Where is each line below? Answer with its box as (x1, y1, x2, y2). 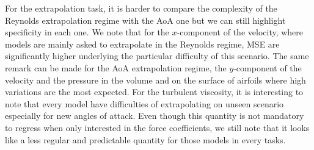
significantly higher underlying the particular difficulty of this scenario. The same (5, 49, 309, 62)
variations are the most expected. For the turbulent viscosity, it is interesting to (5, 85, 304, 98)
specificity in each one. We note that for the (5, 26, 169, 38)
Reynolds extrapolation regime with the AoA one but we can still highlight (5, 13, 286, 26)
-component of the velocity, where (177, 26, 304, 38)
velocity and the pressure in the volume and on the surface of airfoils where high (5, 73, 306, 86)
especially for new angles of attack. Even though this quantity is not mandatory (5, 109, 304, 122)
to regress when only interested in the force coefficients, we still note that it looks (5, 121, 310, 134)
